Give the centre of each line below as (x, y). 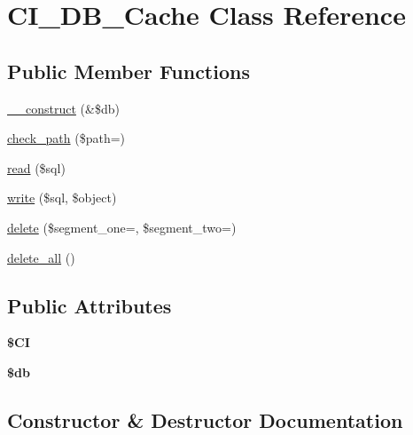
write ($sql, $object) (62, 198)
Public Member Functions (129, 71)
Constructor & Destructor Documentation (205, 419)
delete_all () (41, 257)
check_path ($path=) (66, 138)
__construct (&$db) (63, 108)
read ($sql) (36, 167)
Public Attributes (90, 305)
